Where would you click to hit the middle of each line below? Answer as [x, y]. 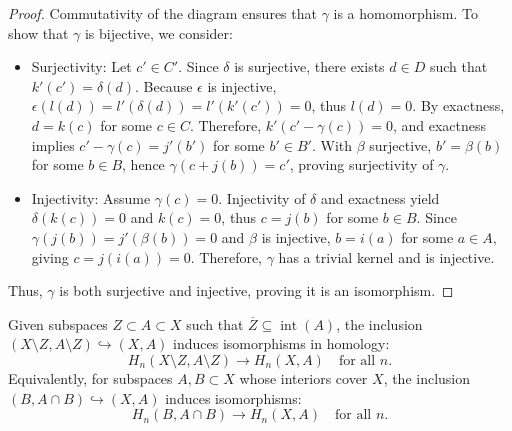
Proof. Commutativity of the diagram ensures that [162, 13]
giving [50, 256]
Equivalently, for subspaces [90, 377]
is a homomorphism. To [406, 13]
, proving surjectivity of [361, 164]
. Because [163, 85]
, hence [143, 164]
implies [53, 144]
